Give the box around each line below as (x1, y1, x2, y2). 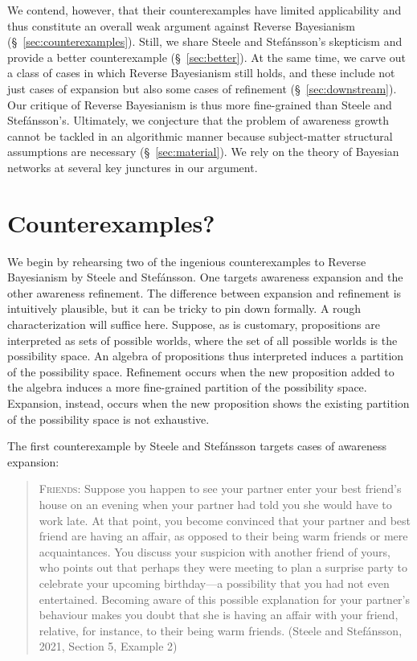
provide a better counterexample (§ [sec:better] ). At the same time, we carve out (7, 48, 406, 65)
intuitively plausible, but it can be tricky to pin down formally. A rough (7, 300, 362, 317)
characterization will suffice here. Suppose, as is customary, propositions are (7, 316, 380, 333)
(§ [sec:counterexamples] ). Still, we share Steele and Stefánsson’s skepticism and (7, 33, 403, 50)
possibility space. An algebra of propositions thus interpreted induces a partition (7, 347, 404, 364)
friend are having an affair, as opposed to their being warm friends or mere (39, 528, 408, 544)
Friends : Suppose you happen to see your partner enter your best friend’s (39, 480, 402, 497)
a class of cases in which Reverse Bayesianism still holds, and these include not (7, 64, 395, 81)
